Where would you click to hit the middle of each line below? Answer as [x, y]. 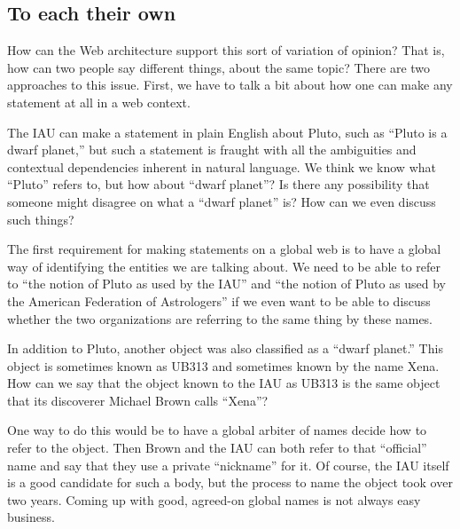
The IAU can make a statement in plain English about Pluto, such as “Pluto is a [227, 132]
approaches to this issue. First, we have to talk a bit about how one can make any [230, 85]
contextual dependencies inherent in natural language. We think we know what [222, 166]
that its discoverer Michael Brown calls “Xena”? [138, 400]
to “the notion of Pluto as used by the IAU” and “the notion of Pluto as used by [226, 284]
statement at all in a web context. [99, 102]
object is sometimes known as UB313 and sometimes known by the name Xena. [223, 365]
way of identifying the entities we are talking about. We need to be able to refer [224, 266]
